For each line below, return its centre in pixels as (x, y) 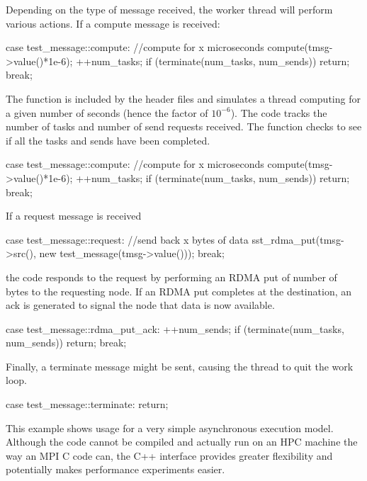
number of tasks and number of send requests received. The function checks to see (184, 126)
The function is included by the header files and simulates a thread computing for (183, 98)
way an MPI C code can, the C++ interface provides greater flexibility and (169, 455)
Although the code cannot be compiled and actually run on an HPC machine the (182, 442)
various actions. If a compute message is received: (113, 23)
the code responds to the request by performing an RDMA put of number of (171, 277)
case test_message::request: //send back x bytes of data (127, 239)
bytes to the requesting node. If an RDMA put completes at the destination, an (179, 291)
